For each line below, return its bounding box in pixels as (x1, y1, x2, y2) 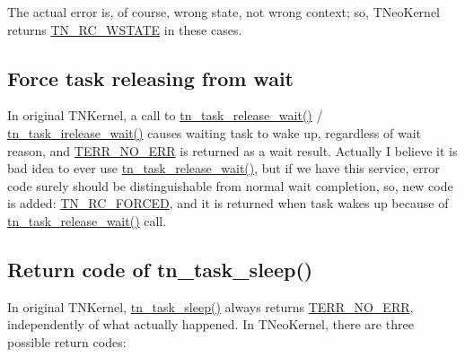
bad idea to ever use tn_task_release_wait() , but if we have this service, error (7, 159, 440, 178)
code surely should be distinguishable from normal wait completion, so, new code (7, 176, 453, 195)
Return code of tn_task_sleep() (7, 255, 313, 283)
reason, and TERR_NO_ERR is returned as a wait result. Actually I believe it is (7, 141, 458, 160)
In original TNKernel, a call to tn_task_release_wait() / (7, 106, 323, 125)
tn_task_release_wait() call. (7, 211, 167, 230)
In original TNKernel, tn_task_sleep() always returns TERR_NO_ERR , (7, 297, 414, 316)
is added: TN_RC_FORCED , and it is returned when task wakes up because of (7, 194, 449, 213)
